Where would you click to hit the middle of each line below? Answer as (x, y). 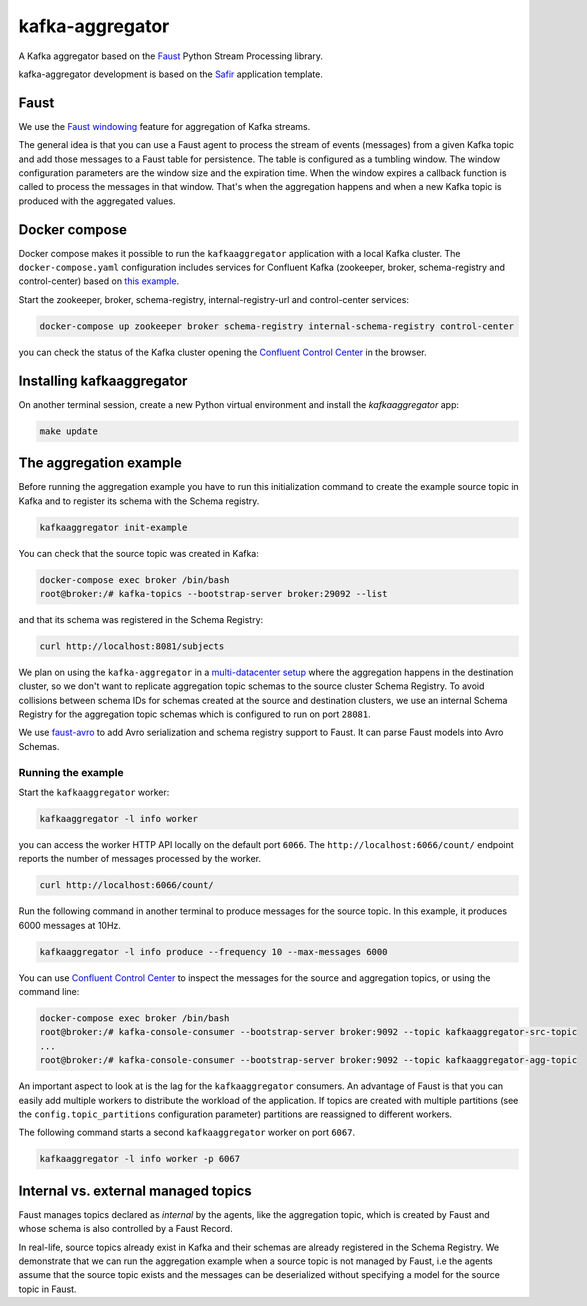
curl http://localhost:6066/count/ (126, 885)
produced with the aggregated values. (97, 201)
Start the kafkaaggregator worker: (94, 792)
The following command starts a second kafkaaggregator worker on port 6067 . (186, 1132)
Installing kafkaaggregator (103, 380)
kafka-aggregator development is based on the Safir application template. (171, 74)
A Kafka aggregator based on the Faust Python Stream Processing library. (171, 56)
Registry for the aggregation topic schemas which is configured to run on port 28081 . (194, 714)
